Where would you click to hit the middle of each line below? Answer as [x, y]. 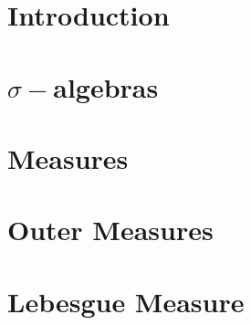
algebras [106, 86]
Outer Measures [110, 230]
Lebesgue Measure [126, 301]
